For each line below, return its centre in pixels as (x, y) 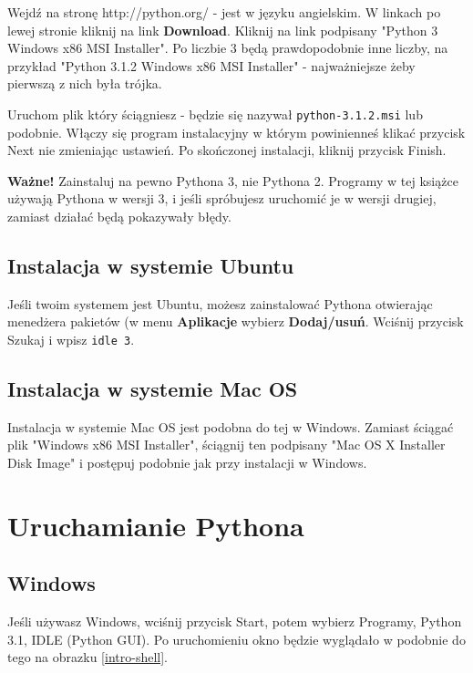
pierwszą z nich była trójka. (85, 83)
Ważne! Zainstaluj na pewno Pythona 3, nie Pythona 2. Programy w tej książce (233, 180)
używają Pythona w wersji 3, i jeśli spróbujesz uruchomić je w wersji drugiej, (222, 198)
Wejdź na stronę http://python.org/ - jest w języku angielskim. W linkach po (224, 12)
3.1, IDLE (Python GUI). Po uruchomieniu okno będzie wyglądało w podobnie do (236, 639)
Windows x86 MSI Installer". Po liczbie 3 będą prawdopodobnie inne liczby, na (228, 48)
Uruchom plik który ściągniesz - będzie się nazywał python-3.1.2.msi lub (215, 114)
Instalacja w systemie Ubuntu (151, 265)
